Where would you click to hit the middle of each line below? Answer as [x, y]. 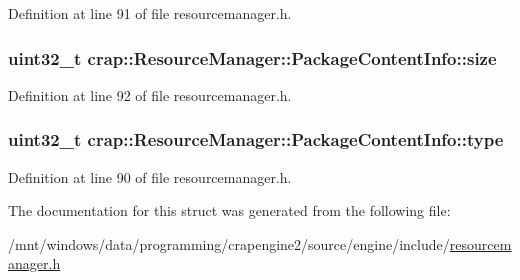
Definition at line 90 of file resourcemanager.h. [150, 176]
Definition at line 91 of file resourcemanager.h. [150, 13]
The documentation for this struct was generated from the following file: [229, 210]
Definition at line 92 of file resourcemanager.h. [150, 94]
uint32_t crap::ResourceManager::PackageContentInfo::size [252, 57]
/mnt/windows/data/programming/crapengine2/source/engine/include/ [229, 243]
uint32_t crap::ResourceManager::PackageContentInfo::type [256, 139]
